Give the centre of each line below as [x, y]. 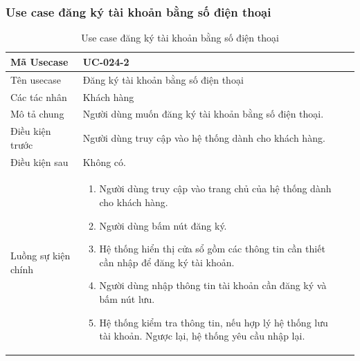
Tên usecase [36, 79]
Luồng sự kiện [40, 256]
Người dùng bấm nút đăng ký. [163, 225]
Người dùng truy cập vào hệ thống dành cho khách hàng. [204, 137]
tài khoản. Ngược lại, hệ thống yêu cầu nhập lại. [202, 336]
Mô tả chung [37, 114]
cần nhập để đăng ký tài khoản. [167, 262]
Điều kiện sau [39, 161]
